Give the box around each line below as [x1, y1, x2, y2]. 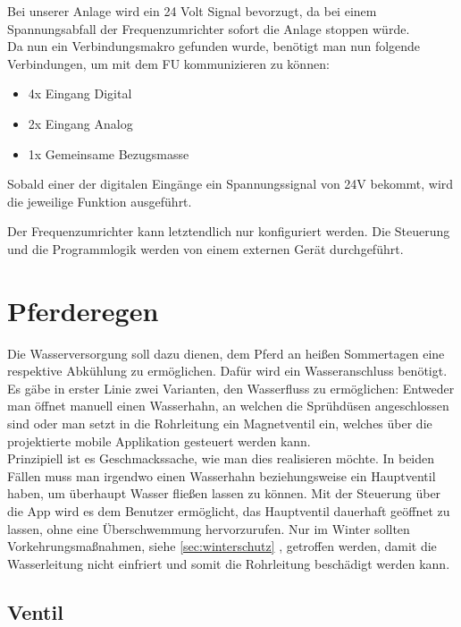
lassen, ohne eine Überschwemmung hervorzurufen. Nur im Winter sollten [7, 519, 410, 538]
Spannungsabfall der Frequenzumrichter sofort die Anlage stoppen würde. [7, 19, 410, 38]
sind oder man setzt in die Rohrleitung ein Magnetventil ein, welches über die [7, 414, 432, 433]
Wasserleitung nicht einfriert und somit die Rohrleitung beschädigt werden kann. [7, 554, 450, 572]
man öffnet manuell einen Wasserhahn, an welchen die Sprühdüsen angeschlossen [7, 396, 449, 415]
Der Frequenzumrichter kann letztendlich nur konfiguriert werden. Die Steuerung [7, 222, 450, 241]
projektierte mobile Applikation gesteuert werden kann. [7, 431, 311, 450]
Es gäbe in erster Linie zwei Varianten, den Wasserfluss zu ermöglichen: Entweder [7, 378, 455, 397]
